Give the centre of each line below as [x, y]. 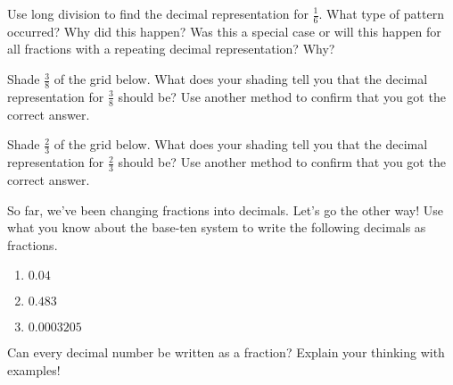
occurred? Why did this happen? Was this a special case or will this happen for [224, 31]
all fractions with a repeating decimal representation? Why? [171, 49]
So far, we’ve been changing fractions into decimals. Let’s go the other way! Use [226, 209]
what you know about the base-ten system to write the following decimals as [217, 227]
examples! [34, 369]
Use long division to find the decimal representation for [158, 13]
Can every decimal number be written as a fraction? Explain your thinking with [226, 352]
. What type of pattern [381, 13]
